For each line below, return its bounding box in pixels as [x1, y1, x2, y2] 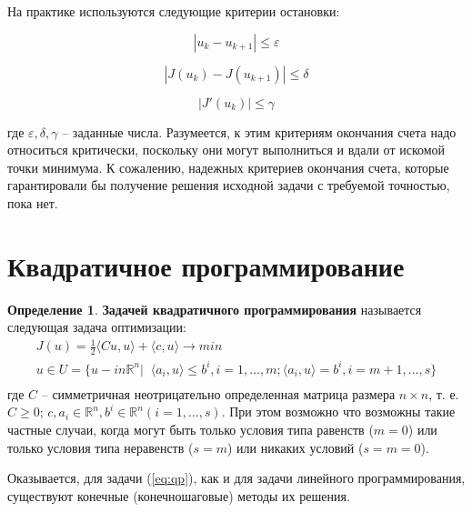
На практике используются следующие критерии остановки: [7, 2, 340, 20]
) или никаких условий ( [227, 437, 364, 457]
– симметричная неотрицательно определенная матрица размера [41, 384, 396, 403]
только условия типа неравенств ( [7, 437, 194, 457]
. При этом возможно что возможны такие [221, 402, 456, 421]
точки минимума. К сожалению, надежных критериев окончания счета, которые [7, 157, 449, 176]
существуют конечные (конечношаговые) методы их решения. [7, 486, 350, 505]
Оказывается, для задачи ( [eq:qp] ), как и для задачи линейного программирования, [7, 468, 466, 487]
